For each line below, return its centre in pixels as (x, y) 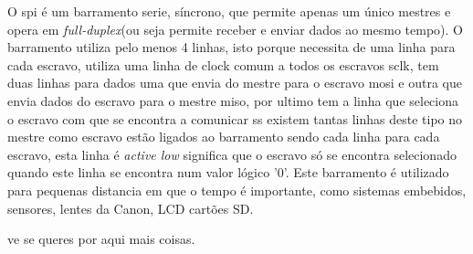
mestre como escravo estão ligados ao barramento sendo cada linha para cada (224, 137)
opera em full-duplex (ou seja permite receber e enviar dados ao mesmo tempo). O (235, 29)
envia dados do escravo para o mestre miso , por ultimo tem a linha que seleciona (233, 100)
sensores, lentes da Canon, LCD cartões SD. (131, 208)
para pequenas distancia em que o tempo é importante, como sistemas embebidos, (237, 190)
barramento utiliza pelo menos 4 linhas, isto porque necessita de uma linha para (231, 47)
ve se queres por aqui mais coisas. (101, 239)
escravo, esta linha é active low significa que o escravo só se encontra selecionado (232, 154)
